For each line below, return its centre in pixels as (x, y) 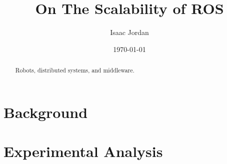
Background (46, 112)
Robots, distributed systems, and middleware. (75, 70)
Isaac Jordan (129, 32)
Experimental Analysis (83, 151)
